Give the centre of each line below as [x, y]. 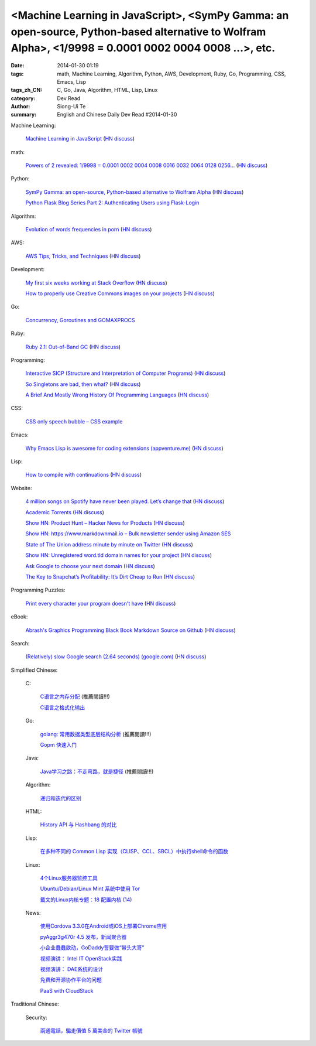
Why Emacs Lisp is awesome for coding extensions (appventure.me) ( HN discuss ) [124, 448]
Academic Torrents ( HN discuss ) [65, 512]
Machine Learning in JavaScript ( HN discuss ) [80, 139]
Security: [36, 1017]
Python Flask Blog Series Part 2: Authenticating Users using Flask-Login [112, 203]
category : [23, 98]
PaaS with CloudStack [67, 990]
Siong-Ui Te [71, 107]
